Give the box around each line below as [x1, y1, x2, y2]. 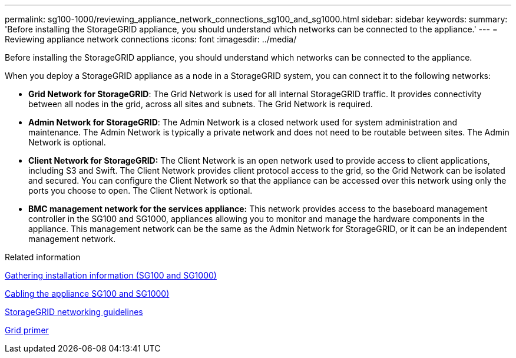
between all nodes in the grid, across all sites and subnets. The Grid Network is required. [28, 99, 373, 109]
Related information [5, 252, 81, 262]
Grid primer [5, 325, 49, 335]
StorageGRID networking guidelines [5, 307, 143, 317]
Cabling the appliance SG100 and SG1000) [5, 289, 170, 299]
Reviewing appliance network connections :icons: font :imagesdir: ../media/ [5, 34, 297, 44]
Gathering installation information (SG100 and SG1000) [5, 270, 217, 280]
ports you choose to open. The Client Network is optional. [28, 185, 253, 195]
